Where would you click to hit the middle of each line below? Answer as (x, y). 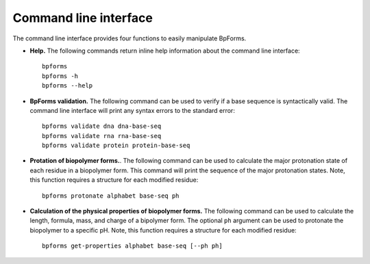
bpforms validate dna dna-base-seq (102, 126)
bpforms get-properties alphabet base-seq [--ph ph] (132, 246)
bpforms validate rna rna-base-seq (102, 136)
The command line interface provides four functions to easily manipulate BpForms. (129, 38)
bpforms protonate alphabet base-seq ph (111, 196)
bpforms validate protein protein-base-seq (116, 146)
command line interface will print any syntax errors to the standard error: (133, 110)
